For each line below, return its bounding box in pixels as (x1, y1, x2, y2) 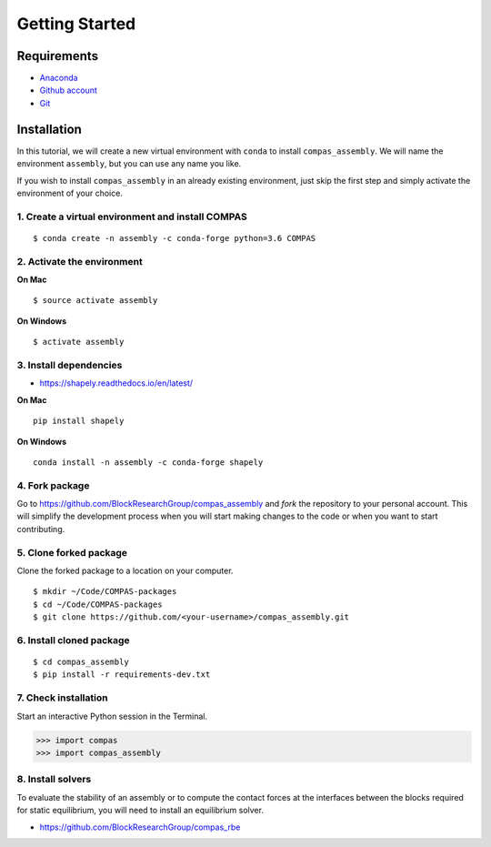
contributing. (16, 523, 65, 534)
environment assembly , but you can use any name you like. (16, 158, 242, 169)
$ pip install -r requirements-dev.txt (33, 670, 211, 680)
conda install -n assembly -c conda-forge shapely (33, 457, 264, 468)
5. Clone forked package (16, 546, 127, 559)
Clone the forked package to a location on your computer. (16, 565, 234, 576)
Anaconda (39, 73, 78, 84)
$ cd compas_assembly (33, 657, 129, 668)
